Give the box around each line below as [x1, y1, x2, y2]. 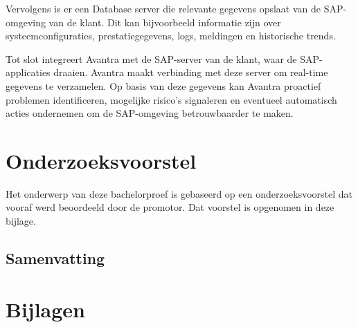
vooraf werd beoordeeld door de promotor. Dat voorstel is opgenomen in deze [6, 200, 334, 214]
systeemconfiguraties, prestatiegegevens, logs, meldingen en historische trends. [6, 28, 336, 43]
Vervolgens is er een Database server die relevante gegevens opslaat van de [6, 1, 321, 15]
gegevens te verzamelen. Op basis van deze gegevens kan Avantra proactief [6, 78, 321, 93]
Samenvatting [6, 247, 105, 269]
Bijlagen [6, 295, 85, 323]
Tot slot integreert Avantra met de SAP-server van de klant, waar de [6, 51, 297, 66]
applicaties [6, 65, 51, 80]
